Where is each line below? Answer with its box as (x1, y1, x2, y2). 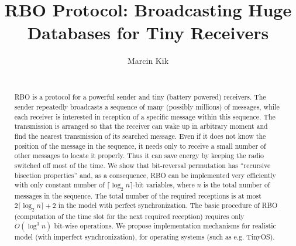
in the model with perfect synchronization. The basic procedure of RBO (58, 200, 278, 210)
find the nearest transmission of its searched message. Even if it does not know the (14, 131, 266, 141)
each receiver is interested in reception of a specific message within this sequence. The (14, 111, 276, 121)
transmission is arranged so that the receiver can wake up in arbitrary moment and (14, 121, 268, 131)
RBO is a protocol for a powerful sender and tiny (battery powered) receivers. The (14, 92, 266, 102)
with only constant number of (14, 180, 105, 190)
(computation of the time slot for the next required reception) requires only (14, 211, 245, 221)
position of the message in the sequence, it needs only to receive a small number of (14, 141, 266, 151)
